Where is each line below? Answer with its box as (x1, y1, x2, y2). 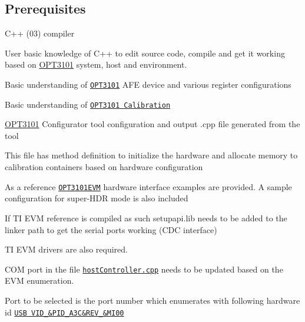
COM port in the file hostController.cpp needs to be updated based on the (5, 263, 283, 275)
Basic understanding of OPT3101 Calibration (5, 98, 171, 110)
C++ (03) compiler (5, 27, 75, 39)
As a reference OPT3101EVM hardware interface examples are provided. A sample (5, 180, 292, 192)
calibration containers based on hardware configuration (5, 161, 203, 173)
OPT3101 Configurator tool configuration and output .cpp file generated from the (5, 118, 300, 130)
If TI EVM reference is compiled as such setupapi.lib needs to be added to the (5, 211, 287, 224)
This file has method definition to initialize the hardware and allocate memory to (5, 149, 298, 161)
